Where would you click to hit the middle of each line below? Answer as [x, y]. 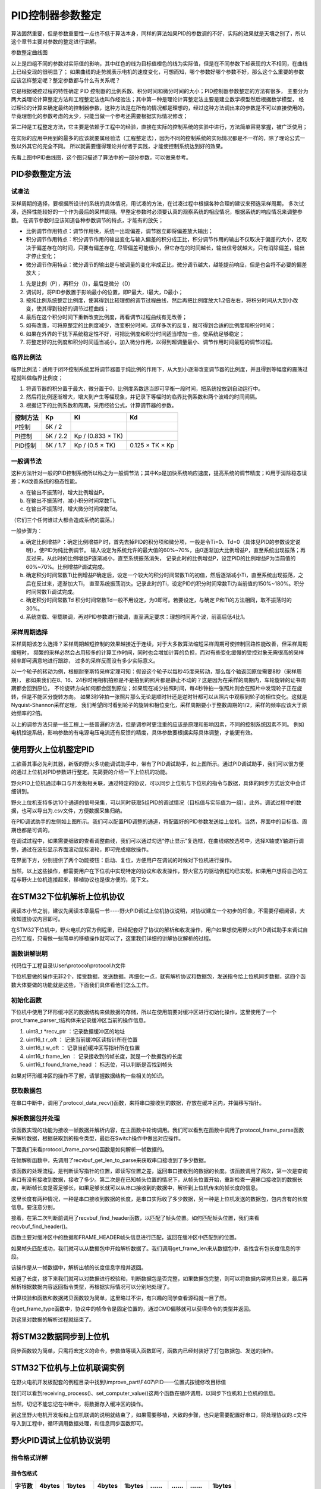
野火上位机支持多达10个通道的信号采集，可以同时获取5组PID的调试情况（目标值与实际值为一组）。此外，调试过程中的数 [156, 802]
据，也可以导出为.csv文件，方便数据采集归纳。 [68, 811]
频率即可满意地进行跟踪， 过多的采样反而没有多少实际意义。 [85, 661]
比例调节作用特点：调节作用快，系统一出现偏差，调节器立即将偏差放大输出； [119, 231]
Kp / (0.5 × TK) [95, 446]
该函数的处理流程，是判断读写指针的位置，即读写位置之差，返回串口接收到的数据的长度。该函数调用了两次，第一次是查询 [159, 1171]
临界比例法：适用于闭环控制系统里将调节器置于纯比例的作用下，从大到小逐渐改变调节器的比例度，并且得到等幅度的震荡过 [159, 369]
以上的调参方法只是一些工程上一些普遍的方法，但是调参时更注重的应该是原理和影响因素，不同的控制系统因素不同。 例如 [158, 724]
